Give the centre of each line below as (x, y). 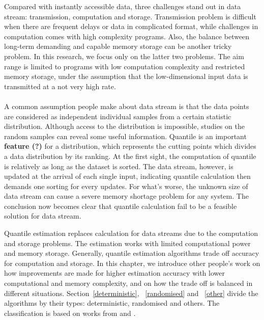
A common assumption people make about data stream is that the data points (127, 106)
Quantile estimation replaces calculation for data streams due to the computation (131, 233)
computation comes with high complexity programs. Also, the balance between (127, 36)
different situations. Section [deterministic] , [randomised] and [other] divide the (131, 293)
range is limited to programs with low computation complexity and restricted (125, 66)
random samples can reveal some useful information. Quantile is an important (125, 136)
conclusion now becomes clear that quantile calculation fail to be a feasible (121, 206)
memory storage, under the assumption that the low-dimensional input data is (126, 76)
